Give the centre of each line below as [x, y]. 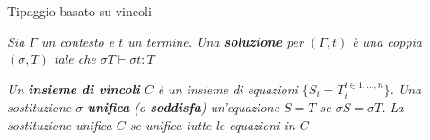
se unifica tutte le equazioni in [212, 124]
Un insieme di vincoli [74, 88]
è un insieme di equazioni [228, 88]
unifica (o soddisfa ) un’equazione [184, 107]
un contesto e [78, 41]
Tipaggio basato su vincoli [79, 11]
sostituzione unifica [60, 124]
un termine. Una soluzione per [215, 41]
